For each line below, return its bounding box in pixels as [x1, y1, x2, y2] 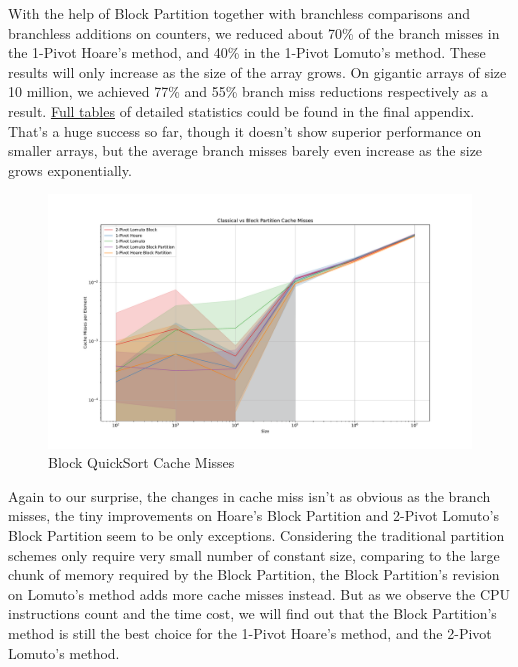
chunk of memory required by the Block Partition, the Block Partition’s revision [8, 564, 500, 585]
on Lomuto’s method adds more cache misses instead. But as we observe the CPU [8, 583, 511, 604]
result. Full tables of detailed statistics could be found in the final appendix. [8, 100, 475, 121]
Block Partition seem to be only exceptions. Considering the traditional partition [8, 524, 505, 545]
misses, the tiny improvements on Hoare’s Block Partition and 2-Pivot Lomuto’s [8, 505, 499, 526]
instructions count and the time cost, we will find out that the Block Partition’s [8, 603, 497, 624]
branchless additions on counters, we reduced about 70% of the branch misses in [8, 22, 500, 43]
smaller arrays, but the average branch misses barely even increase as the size [8, 140, 483, 161]
